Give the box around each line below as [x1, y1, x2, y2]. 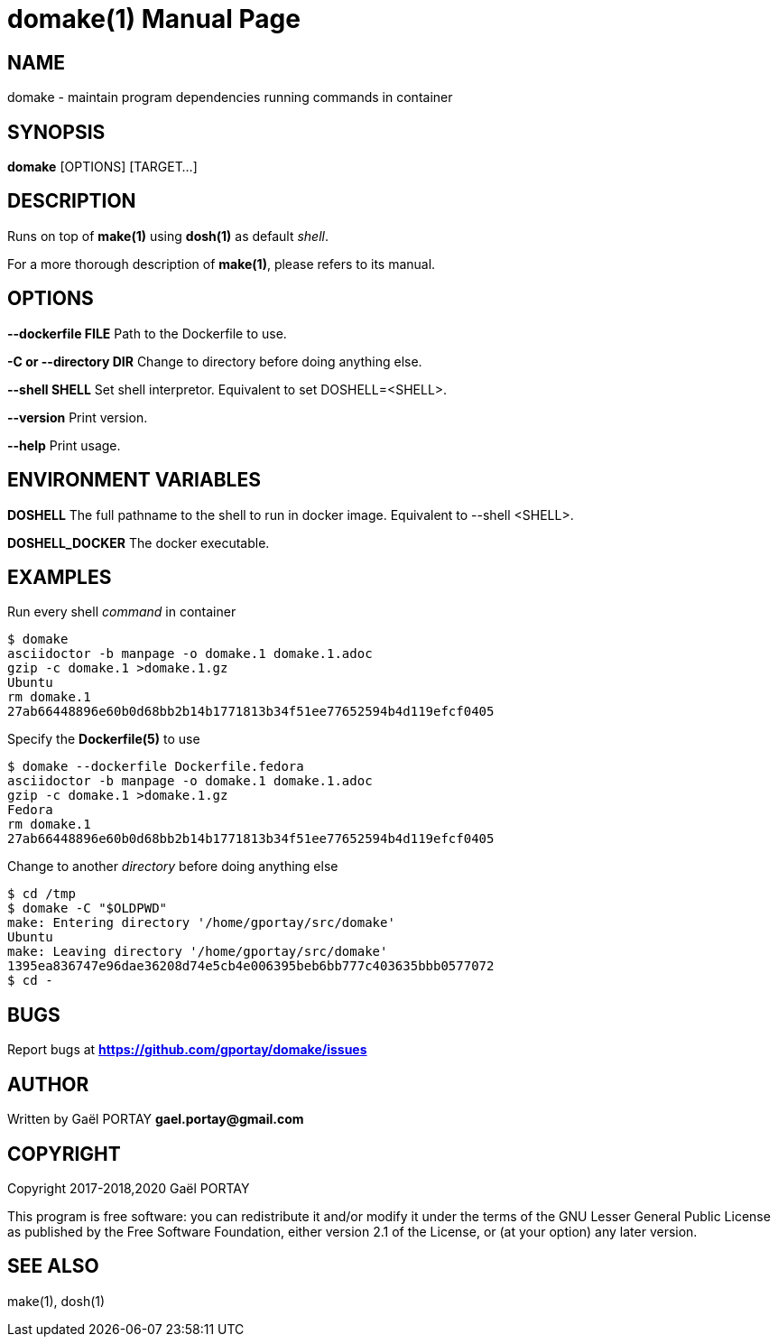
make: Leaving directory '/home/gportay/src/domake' [7, 944, 388, 959]
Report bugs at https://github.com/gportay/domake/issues [7, 1042, 367, 1058]
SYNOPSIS [7, 120, 106, 144]
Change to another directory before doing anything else [7, 858, 338, 875]
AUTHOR [7, 1072, 89, 1096]
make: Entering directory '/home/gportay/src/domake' [7, 915, 395, 931]
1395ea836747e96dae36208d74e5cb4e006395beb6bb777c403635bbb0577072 [7, 959, 495, 974]
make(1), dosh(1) [7, 1293, 106, 1309]
